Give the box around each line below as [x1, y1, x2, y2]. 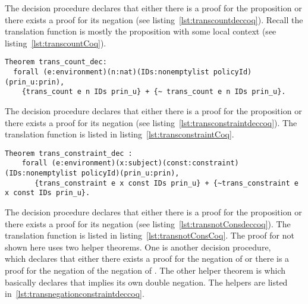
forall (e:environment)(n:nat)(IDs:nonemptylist [13, 68, 209, 77]
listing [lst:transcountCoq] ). [5, 36, 106, 49]
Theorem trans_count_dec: [5, 58, 107, 67]
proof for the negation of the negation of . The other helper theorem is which [5, 264, 286, 277]
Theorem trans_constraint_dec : [5, 149, 133, 158]
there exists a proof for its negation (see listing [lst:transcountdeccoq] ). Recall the [5, 13, 303, 26]
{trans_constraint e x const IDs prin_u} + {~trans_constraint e [34, 178, 298, 187]
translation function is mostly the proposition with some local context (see [5, 25, 276, 37]
